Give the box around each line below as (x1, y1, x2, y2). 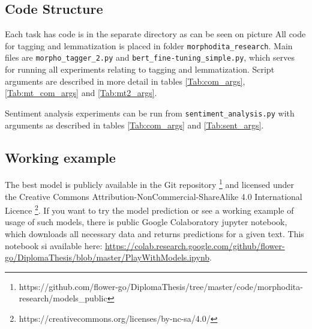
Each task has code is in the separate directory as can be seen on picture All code (5, 28, 306, 40)
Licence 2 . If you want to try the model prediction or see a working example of (5, 202, 294, 216)
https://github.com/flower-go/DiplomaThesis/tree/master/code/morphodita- (19, 280, 303, 292)
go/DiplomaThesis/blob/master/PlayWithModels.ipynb (5, 251, 210, 264)
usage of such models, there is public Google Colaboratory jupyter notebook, (5, 216, 287, 228)
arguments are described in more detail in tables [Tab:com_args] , (5, 74, 245, 87)
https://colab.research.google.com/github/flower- (104, 239, 285, 252)
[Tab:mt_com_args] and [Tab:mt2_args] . (5, 86, 157, 99)
